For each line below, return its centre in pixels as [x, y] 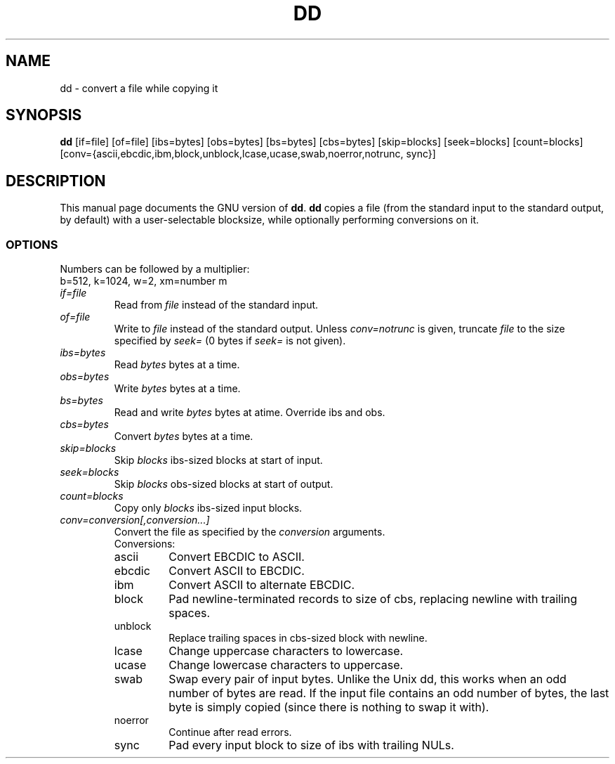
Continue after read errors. [230, 732]
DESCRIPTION [56, 181]
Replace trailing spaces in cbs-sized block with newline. [298, 638]
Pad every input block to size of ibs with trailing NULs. [311, 745]
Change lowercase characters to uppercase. [286, 665]
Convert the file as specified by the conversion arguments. [250, 532]
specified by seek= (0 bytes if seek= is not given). [230, 341]
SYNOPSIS [44, 115]
